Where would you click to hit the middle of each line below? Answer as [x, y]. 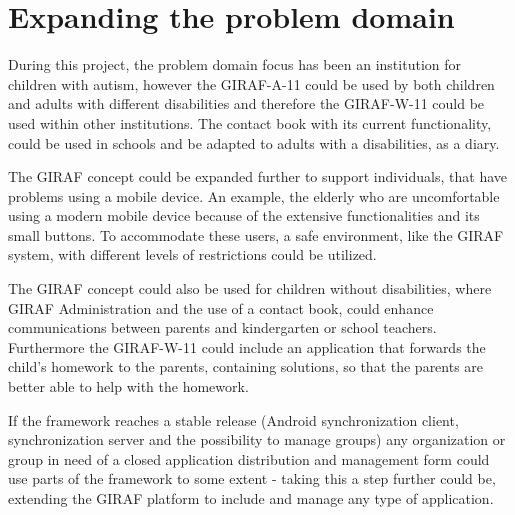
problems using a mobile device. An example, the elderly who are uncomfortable [254, 195]
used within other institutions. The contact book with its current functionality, [250, 122]
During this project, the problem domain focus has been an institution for [234, 64]
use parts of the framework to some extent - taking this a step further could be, [252, 478]
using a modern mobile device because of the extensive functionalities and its [244, 215]
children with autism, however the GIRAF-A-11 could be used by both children [251, 83]
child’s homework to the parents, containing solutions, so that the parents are [246, 366]
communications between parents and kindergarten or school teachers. [222, 327]
